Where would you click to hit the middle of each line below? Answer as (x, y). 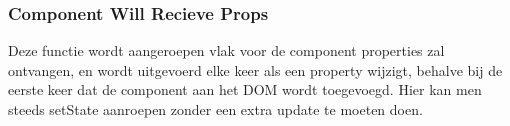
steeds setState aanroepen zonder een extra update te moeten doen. (215, 109)
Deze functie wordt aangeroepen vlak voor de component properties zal (226, 50)
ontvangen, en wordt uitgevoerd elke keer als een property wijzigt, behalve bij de (255, 69)
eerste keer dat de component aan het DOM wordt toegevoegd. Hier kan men (245, 89)
